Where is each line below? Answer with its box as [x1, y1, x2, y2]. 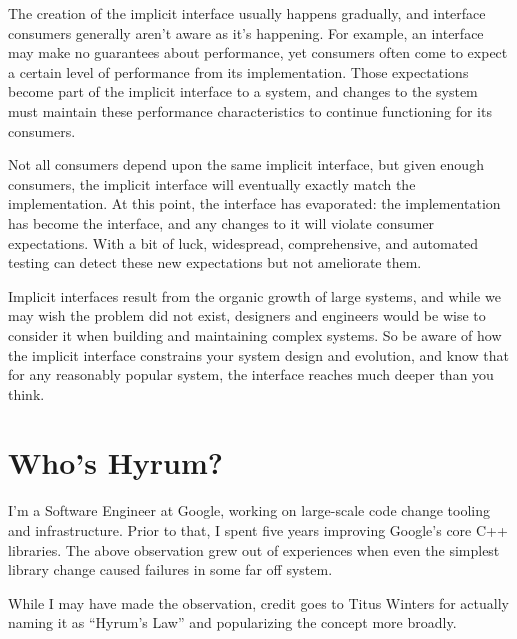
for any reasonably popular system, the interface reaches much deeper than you [8, 364, 494, 385]
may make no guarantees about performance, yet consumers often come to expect [8, 42, 508, 63]
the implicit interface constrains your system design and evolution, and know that [8, 344, 510, 365]
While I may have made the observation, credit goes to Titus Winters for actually [8, 592, 509, 613]
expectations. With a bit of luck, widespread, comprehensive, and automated [8, 232, 479, 253]
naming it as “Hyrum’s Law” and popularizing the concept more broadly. [8, 612, 457, 633]
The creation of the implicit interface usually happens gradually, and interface [8, 3, 486, 23]
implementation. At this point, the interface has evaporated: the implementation [8, 193, 501, 214]
